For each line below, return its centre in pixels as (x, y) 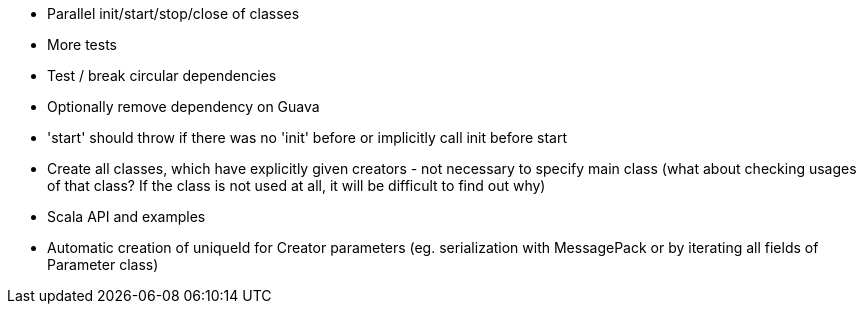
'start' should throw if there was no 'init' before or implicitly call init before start (307, 137)
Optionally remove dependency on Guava (183, 106)
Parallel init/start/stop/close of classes (173, 13)
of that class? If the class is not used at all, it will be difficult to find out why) (296, 185)
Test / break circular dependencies (162, 75)
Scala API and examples (126, 216)
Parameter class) (103, 264)
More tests (82, 44)
